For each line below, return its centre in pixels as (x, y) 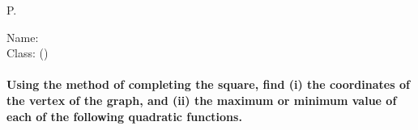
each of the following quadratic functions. (124, 116)
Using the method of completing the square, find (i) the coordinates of (208, 84)
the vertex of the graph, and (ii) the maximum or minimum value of (202, 100)
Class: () (28, 53)
